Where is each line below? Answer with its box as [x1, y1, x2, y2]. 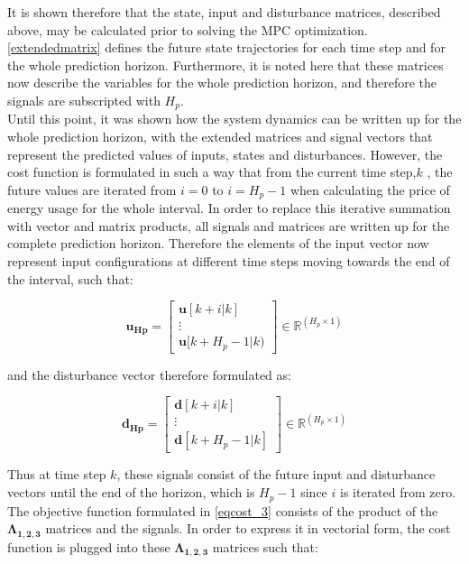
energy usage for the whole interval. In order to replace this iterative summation [7, 199, 451, 217]
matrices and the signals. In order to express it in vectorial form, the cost [45, 519, 451, 538]
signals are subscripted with [7, 90, 161, 109]
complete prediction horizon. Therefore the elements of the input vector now [7, 234, 429, 253]
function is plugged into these [7, 537, 170, 556]
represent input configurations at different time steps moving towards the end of [7, 252, 450, 271]
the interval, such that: [7, 269, 133, 288]
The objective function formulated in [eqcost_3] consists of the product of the [7, 501, 438, 520]
